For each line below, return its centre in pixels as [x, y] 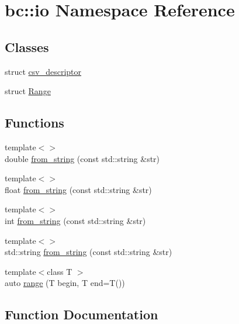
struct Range [28, 91]
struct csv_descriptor [43, 71]
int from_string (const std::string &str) [75, 220]
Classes [27, 46]
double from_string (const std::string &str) [82, 158]
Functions [34, 123]
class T [60, 271]
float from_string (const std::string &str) [78, 189]
